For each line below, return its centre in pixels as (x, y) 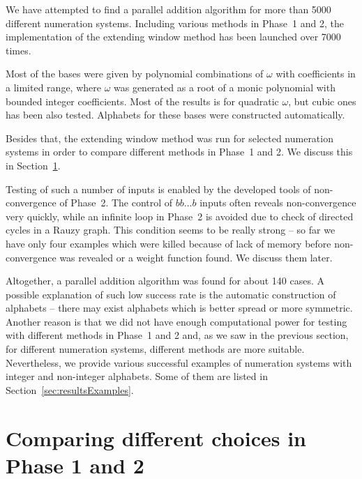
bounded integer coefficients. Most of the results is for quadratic (142, 101)
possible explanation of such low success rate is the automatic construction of (171, 294)
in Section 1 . (33, 165)
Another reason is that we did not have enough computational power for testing (176, 321)
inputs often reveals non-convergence (278, 203)
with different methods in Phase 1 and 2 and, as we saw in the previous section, (177, 335)
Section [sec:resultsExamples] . (70, 389)
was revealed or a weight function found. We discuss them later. (196, 257)
